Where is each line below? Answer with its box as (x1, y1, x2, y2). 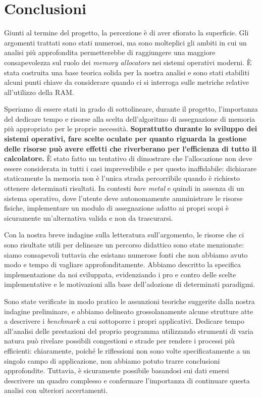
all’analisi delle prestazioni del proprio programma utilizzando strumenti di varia (4, 325, 253, 336)
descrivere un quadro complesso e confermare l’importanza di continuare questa (4, 375, 250, 385)
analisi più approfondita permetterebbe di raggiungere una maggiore (4, 47, 216, 58)
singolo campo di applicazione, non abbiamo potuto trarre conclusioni (4, 355, 220, 366)
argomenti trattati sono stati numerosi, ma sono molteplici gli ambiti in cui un (4, 37, 247, 47)
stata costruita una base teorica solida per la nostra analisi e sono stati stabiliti (4, 67, 249, 77)
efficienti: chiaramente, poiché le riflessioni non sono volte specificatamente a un (4, 345, 250, 356)
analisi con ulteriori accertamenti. (4, 385, 108, 395)
